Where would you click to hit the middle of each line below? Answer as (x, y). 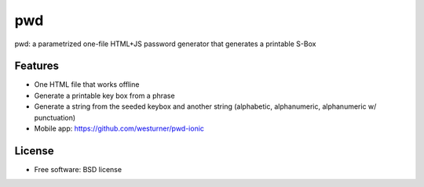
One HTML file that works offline (87, 85)
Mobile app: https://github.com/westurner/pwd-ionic (119, 128)
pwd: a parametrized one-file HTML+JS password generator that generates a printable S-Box (165, 44)
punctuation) (55, 117)
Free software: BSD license (78, 169)
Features (37, 66)
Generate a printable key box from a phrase (105, 95)
